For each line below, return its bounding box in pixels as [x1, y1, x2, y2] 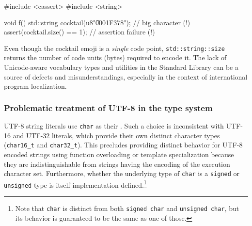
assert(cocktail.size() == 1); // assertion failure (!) [4, 27, 155, 37]
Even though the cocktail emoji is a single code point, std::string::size [4, 43, 225, 53]
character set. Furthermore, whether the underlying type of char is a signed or [4, 168, 240, 178]
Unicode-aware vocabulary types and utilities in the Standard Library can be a [4, 62, 238, 72]
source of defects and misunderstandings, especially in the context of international [4, 71, 248, 81]
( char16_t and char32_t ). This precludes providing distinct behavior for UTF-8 [4, 140, 243, 150]
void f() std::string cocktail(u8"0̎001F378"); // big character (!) [4, 17, 190, 27]
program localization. [4, 81, 67, 91]
